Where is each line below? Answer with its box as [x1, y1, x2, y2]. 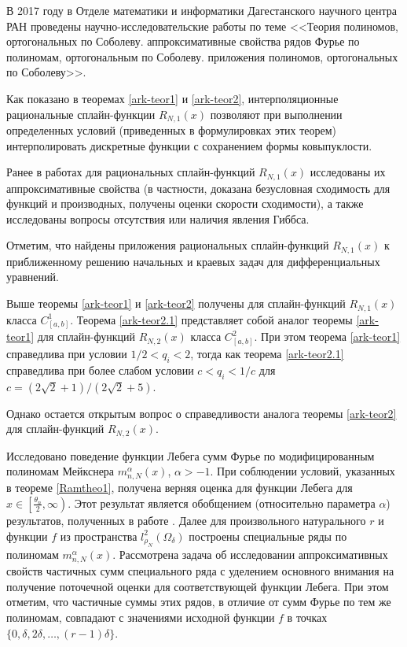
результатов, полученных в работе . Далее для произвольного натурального [6, 512, 366, 528]
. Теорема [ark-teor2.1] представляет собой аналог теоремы [70, 311, 353, 327]
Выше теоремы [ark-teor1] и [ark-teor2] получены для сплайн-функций [6, 295, 346, 312]
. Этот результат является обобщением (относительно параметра [68, 494, 376, 511]
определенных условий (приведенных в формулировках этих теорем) [6, 122, 337, 139]
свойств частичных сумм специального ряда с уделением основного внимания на [6, 563, 394, 579]
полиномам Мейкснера [6, 463, 115, 479]
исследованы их [310, 164, 386, 180]
